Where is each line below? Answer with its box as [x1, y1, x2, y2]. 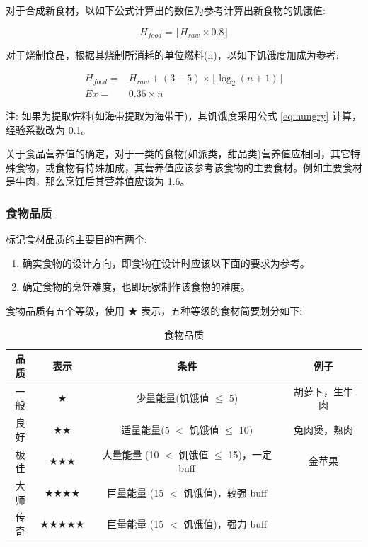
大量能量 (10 [102, 446, 159, 461]
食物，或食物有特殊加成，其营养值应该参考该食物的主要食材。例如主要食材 [15, 159, 362, 174]
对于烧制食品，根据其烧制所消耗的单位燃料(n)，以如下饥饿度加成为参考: [6, 47, 339, 62]
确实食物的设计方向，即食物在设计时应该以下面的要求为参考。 [22, 255, 310, 270]
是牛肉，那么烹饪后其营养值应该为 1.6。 [6, 174, 190, 188]
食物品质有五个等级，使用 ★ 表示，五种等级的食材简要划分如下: [6, 303, 303, 318]
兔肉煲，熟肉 [293, 422, 353, 436]
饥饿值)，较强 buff [183, 485, 268, 500]
